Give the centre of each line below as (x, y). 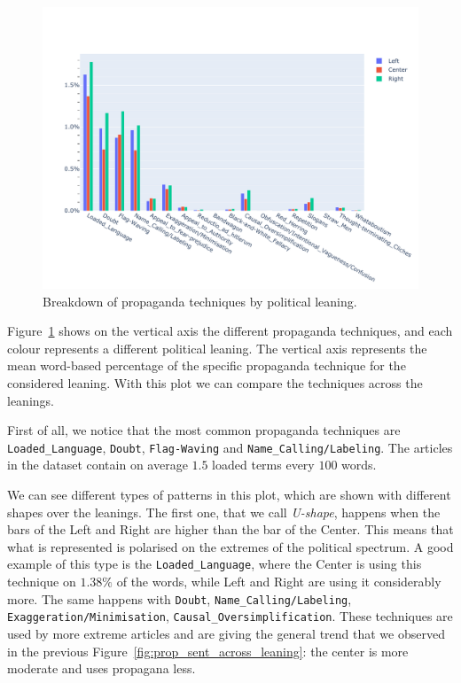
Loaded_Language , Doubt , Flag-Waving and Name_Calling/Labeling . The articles (230, 447)
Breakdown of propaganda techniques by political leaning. (200, 301)
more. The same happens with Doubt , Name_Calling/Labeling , (180, 598)
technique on (42, 582)
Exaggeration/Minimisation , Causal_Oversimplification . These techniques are (230, 616)
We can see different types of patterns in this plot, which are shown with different (229, 494)
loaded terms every (263, 465)
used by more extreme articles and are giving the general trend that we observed (226, 633)
